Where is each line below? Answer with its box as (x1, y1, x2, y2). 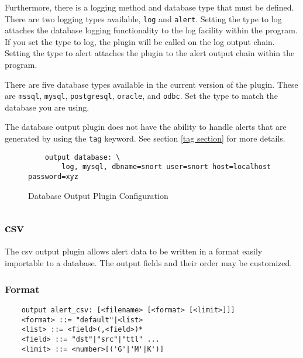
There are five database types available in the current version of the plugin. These (5, 78, 298, 90)
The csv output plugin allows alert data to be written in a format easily (5, 245, 263, 257)
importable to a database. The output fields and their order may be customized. (5, 257, 292, 269)
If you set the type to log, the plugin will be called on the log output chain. (5, 35, 275, 47)
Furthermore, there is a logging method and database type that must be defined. (5, 1, 294, 13)
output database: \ (44, 153, 120, 161)
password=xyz (28, 173, 78, 181)
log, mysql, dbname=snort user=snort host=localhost (61, 163, 271, 171)
